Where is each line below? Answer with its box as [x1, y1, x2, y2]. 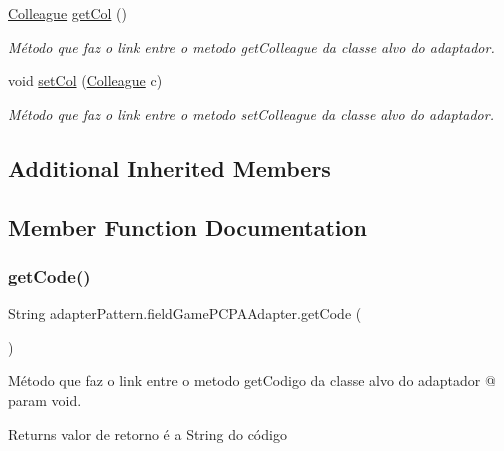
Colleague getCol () [8, 3, 128, 23]
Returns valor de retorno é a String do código [8, 423, 287, 444]
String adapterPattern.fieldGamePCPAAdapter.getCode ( [8, 303, 362, 324]
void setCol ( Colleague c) [8, 70, 163, 91]
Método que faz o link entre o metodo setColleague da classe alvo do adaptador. [8, 103, 494, 124]
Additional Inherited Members [8, 152, 331, 183]
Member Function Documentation [8, 211, 368, 242]
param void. [8, 389, 82, 410]
